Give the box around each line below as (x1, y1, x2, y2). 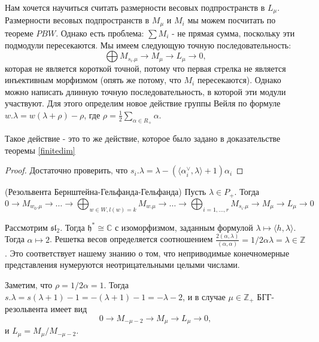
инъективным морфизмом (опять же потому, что (5, 74, 181, 86)
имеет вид (50, 303, 87, 315)
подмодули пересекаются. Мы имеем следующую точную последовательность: (5, 38, 291, 51)
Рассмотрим (5, 221, 48, 233)
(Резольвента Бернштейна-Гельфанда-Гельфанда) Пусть (5, 185, 206, 198)
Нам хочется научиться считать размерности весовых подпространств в (5, 1, 265, 13)
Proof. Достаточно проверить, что (5, 164, 128, 176)
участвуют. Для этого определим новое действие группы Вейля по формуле (5, 97, 281, 109)
